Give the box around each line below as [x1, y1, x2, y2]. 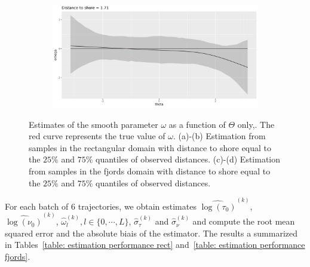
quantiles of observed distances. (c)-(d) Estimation [96, 153, 281, 165]
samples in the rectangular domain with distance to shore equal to [29, 141, 272, 154]
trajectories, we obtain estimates [78, 200, 197, 212]
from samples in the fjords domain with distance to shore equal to [29, 164, 271, 177]
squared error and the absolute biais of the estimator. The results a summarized [5, 226, 298, 239]
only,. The [237, 118, 275, 130]
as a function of [168, 118, 226, 130]
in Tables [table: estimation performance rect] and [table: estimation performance [5, 238, 305, 251]
